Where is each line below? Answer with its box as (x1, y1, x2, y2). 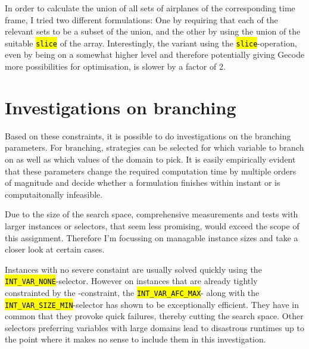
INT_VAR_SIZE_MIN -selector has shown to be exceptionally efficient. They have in (5, 298, 299, 310)
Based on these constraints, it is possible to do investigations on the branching (5, 129, 291, 142)
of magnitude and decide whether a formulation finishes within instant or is (5, 176, 280, 189)
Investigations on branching (5, 95, 236, 119)
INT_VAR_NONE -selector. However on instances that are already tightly (5, 275, 258, 287)
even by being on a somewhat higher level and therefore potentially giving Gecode (5, 48, 305, 61)
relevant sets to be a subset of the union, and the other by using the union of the (5, 25, 301, 38)
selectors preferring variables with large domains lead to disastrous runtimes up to (5, 321, 304, 334)
